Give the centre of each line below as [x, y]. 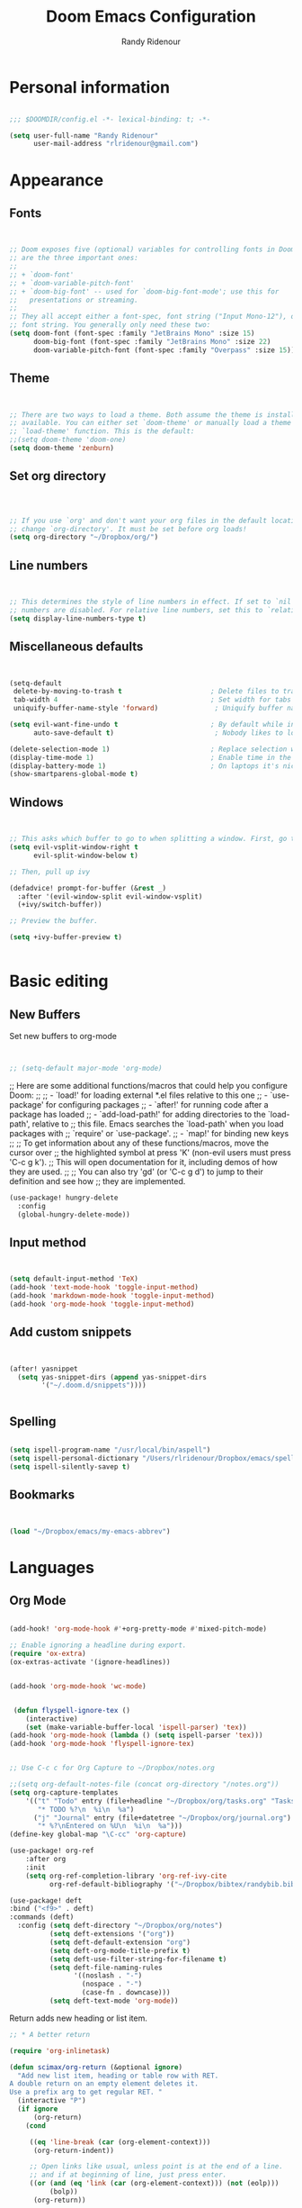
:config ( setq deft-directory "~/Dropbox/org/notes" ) [120, 1926]
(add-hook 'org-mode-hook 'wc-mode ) [78, 1686]
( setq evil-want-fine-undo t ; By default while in [152, 725]
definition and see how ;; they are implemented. [98, 1181]
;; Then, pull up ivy [50, 872]
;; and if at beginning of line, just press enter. [128, 2175]
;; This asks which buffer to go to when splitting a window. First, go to [154, 839]
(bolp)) [63, 2192]
